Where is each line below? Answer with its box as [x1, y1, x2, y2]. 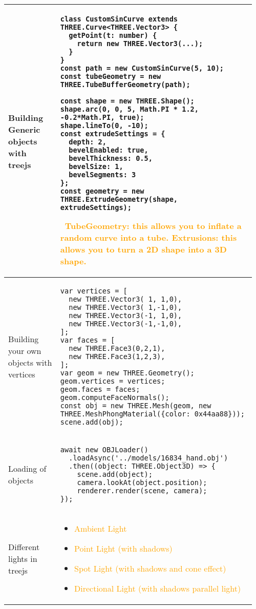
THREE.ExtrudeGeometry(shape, [60, 195, 178, 203]
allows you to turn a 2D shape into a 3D [60, 243, 227, 255]
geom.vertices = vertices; [60, 377, 165, 385]
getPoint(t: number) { [69, 31, 157, 39]
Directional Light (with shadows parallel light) [74, 582, 241, 594]
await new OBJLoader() [60, 446, 148, 454]
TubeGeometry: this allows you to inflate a [65, 220, 242, 232]
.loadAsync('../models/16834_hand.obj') [69, 454, 228, 462]
